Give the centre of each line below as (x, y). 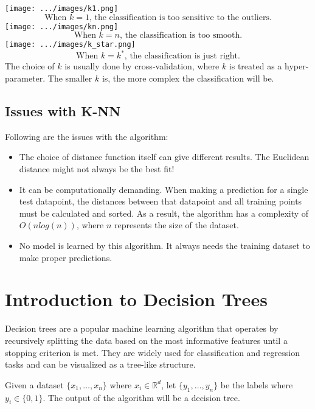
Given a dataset (34, 384)
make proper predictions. (66, 257)
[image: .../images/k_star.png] (70, 45)
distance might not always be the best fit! (97, 169)
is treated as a (255, 66)
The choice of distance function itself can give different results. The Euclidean (164, 157)
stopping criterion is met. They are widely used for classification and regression (152, 352)
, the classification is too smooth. (181, 36)
